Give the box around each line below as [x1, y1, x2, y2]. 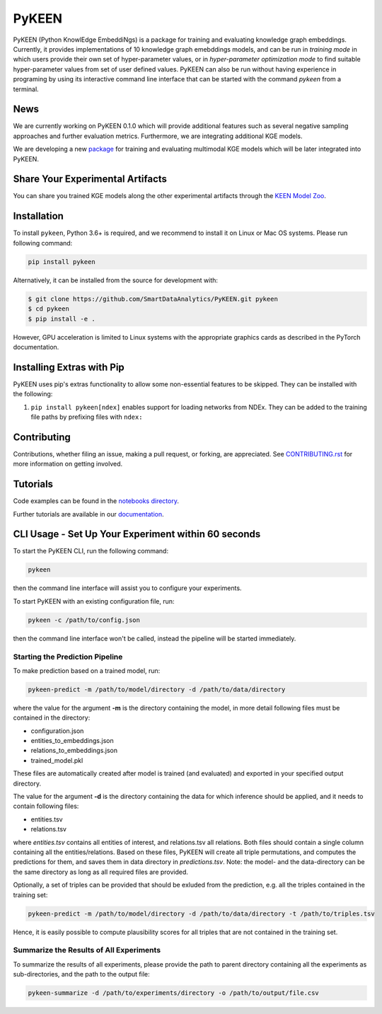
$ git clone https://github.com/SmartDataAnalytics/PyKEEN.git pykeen [28, 294, 279, 303]
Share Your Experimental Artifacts [13, 173, 168, 185]
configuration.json [30, 726, 84, 735]
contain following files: [13, 802, 79, 810]
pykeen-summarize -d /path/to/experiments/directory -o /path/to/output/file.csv [28, 989, 320, 997]
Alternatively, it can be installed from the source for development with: [13, 276, 219, 284]
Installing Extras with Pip [13, 361, 125, 373]
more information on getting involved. [13, 460, 123, 468]
